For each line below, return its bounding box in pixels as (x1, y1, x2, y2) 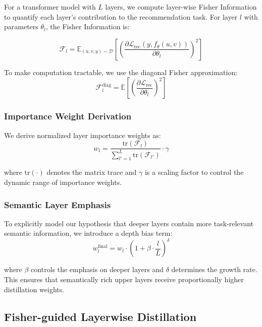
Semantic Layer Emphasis (4, 198, 111, 211)
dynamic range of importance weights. (4, 176, 122, 187)
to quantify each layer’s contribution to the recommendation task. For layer (4, 11, 238, 22)
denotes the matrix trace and (46, 167, 137, 177)
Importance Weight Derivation (4, 110, 132, 122)
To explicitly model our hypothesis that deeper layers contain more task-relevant (4, 218, 253, 228)
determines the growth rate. (171, 264, 257, 275)
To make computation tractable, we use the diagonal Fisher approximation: (4, 67, 238, 77)
